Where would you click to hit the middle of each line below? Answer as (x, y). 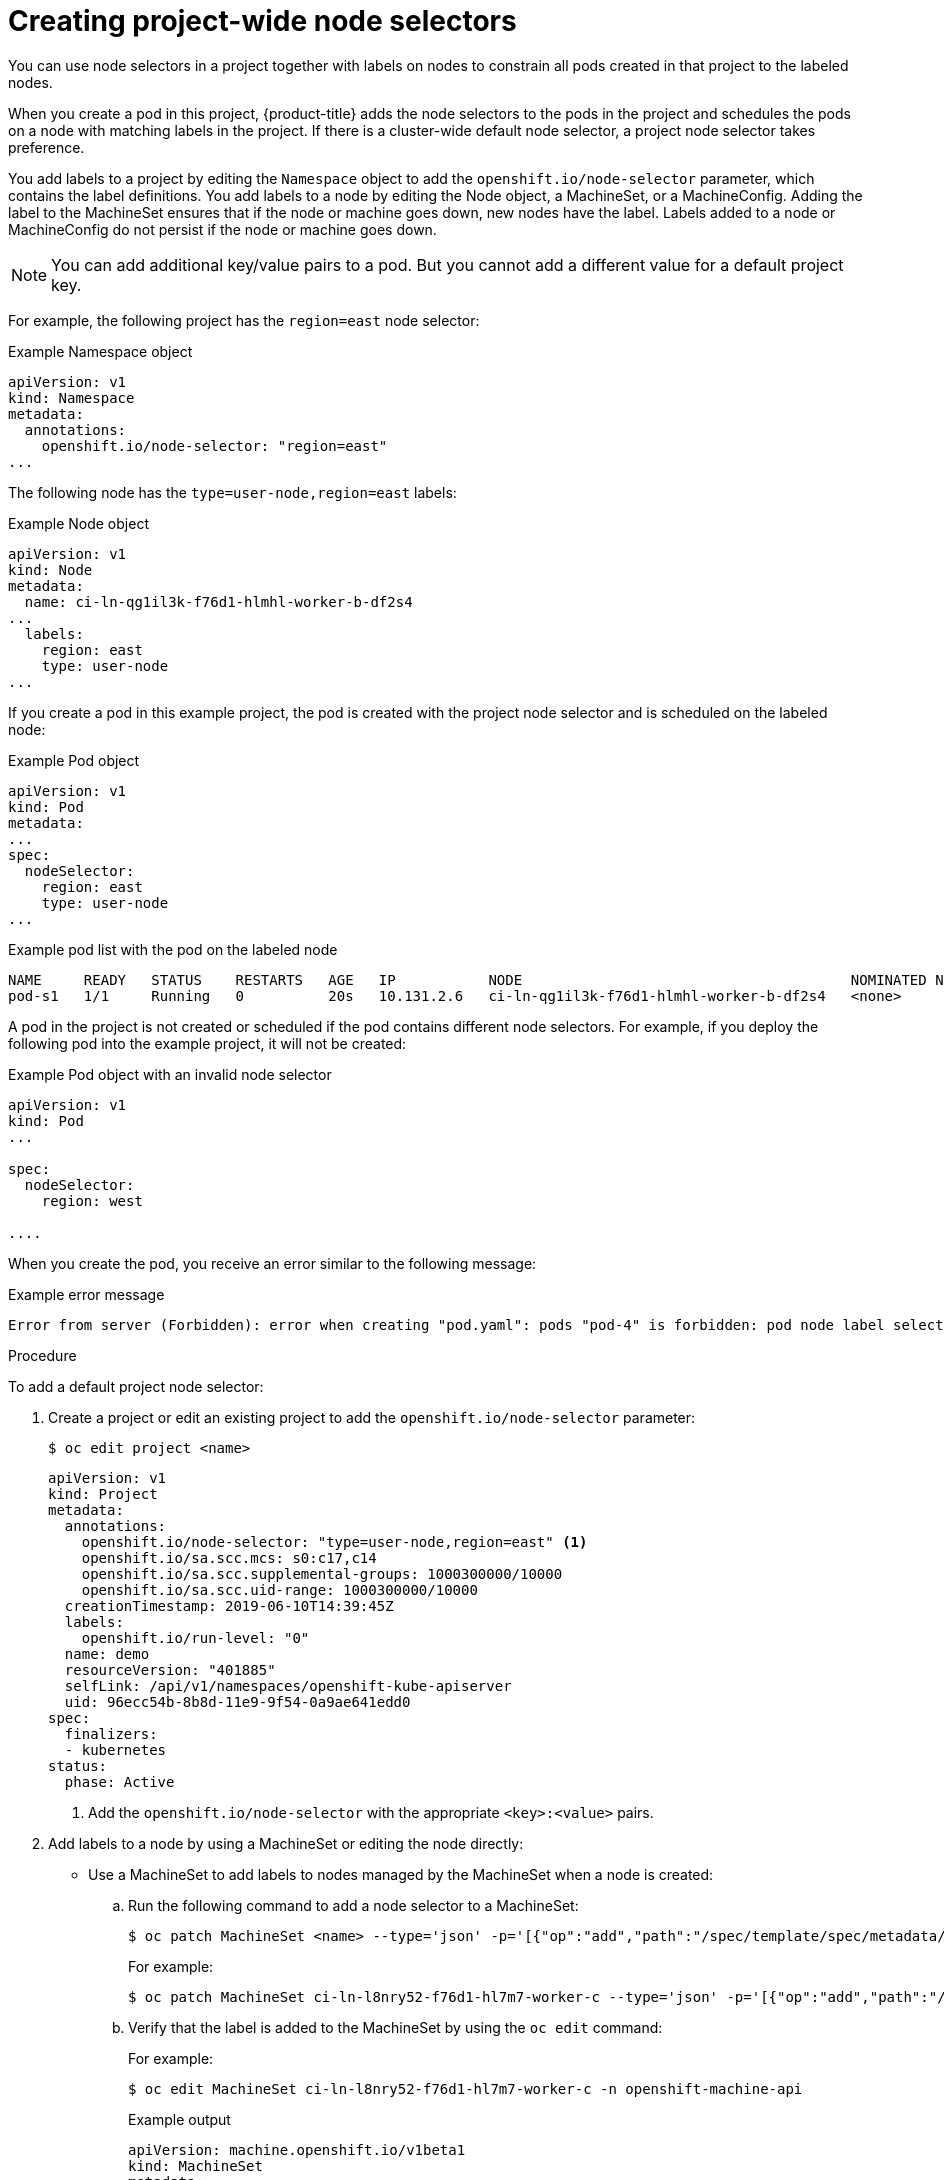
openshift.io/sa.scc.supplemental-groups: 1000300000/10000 (322, 1573)
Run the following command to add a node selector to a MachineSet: (353, 1905)
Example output (179, 2119)
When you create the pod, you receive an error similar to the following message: (272, 1263)
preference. (46, 147)
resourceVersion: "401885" (170, 1669)
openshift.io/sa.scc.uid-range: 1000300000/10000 (279, 1589)
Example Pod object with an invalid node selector (170, 1074)
